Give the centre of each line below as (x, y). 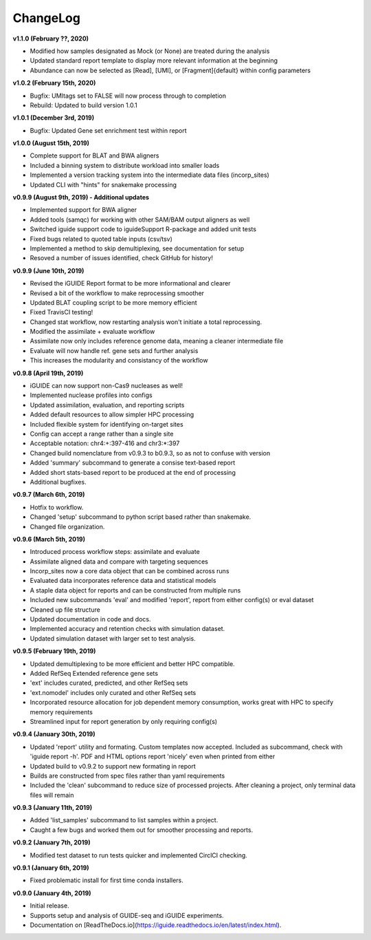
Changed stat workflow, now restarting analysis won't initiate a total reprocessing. (146, 322)
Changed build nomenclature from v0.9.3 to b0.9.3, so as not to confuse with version (150, 453)
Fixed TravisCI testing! (61, 312)
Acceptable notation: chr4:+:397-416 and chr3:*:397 (105, 443)
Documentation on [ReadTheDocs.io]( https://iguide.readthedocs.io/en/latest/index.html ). (156, 925)
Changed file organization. (67, 526)
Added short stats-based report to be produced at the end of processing (133, 472)
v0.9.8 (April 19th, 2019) (48, 373)
